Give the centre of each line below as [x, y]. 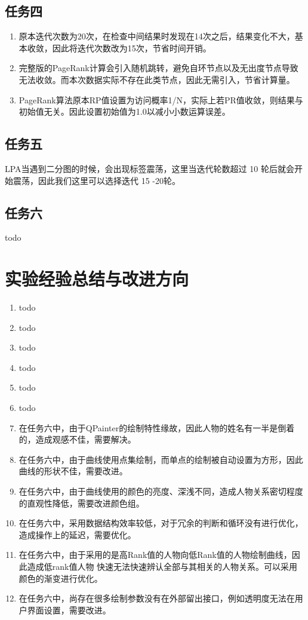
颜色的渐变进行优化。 [61, 578]
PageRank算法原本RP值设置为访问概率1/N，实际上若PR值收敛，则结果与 [161, 99]
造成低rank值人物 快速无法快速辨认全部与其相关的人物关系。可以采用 [162, 566]
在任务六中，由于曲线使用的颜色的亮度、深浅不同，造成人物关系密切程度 [161, 491]
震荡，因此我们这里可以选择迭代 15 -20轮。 [96, 180]
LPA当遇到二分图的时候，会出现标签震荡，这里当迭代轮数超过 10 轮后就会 [150, 168]
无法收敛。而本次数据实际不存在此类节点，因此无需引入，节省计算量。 [157, 79]
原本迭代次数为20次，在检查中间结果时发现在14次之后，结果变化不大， [157, 36]
